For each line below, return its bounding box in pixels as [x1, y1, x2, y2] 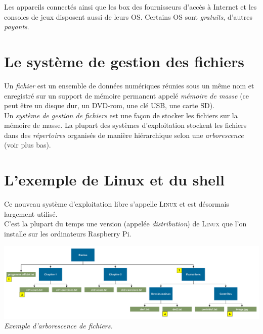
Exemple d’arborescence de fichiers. [4, 320, 113, 331]
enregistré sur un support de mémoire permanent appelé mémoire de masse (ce [4, 90, 249, 101]
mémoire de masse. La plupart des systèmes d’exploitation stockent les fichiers [4, 120, 247, 130]
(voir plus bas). [4, 139, 51, 150]
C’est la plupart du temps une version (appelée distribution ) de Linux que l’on [4, 218, 247, 229]
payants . [4, 21, 29, 32]
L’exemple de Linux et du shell [4, 169, 225, 190]
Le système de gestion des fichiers [4, 51, 244, 71]
